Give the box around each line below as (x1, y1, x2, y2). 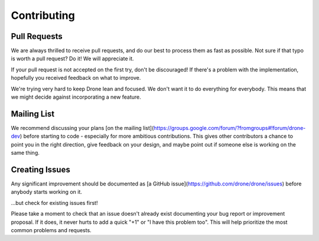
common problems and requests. (11, 226, 92, 233)
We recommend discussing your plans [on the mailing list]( (11, 124, 154, 131)
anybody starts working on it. (11, 188, 83, 196)
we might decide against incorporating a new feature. (11, 93, 141, 100)
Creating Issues (11, 164, 70, 174)
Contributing (11, 9, 75, 22)
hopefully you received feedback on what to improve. (11, 74, 141, 82)
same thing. (11, 149, 40, 157)
